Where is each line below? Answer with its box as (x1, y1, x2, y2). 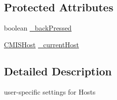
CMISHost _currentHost (4, 39, 79, 49)
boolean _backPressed (4, 23, 72, 33)
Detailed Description (4, 63, 112, 78)
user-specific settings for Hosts (4, 86, 96, 97)
